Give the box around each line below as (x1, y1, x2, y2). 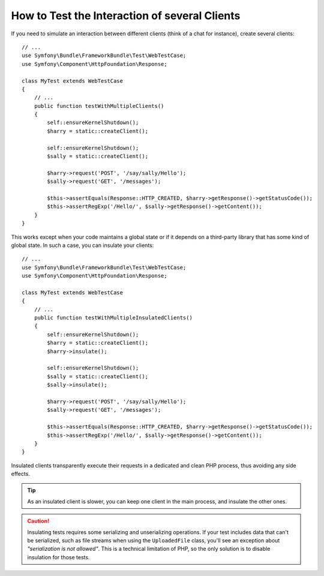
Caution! (27, 517, 50, 524)
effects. (11, 471, 30, 478)
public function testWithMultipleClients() (34, 102, 164, 109)
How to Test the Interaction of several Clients (11, 9, 241, 22)
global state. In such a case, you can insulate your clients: (11, 242, 154, 249)
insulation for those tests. (27, 553, 90, 560)
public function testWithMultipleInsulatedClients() (34, 315, 193, 321)
